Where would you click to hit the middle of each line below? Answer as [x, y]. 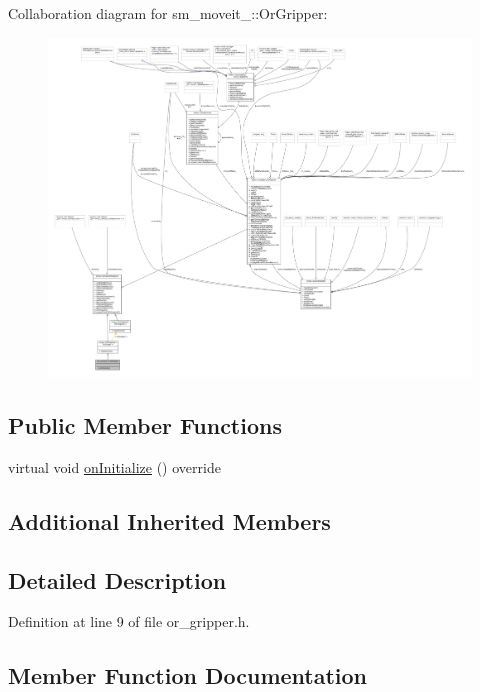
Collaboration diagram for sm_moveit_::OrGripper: [168, 13]
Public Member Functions [145, 425]
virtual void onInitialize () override [114, 466]
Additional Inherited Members [169, 520]
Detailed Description [117, 579]
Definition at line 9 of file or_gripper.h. [129, 621]
